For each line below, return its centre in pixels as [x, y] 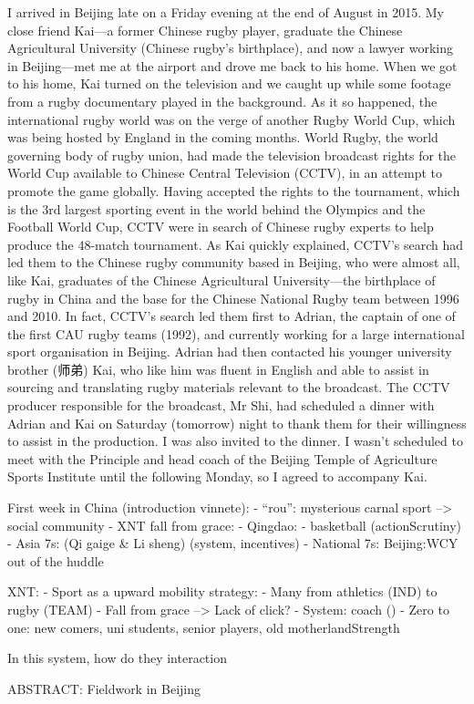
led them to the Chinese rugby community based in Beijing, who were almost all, [234, 262]
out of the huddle [56, 560]
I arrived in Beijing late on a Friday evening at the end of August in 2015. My [226, 12]
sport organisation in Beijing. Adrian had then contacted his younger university [230, 352]
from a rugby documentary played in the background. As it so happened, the [222, 101]
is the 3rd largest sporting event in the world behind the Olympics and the [216, 208]
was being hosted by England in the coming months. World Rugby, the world [223, 137]
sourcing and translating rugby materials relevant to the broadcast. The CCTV [229, 387]
